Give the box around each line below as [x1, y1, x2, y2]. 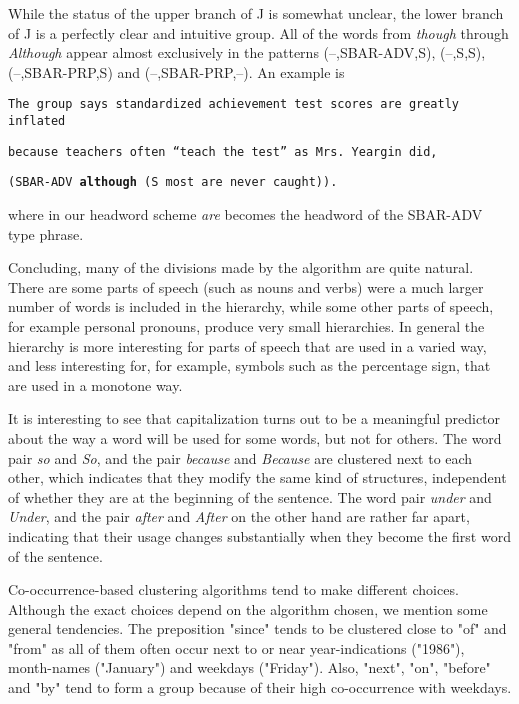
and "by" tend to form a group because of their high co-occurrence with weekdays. [8, 677, 512, 698]
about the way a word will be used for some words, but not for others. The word [8, 427, 502, 448]
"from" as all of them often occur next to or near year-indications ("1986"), [8, 637, 465, 658]
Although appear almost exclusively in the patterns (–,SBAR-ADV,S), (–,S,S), [8, 42, 486, 63]
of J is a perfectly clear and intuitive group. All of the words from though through [8, 22, 509, 43]
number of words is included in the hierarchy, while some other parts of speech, [8, 296, 494, 317]
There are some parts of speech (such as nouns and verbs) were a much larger [8, 276, 484, 297]
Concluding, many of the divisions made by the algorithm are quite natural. [8, 257, 474, 278]
